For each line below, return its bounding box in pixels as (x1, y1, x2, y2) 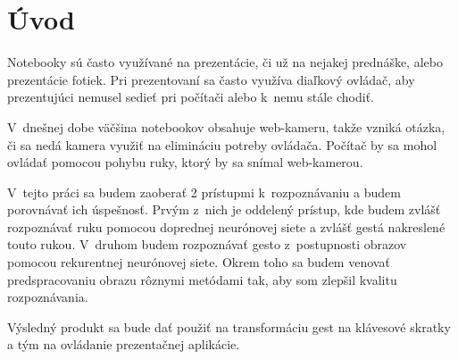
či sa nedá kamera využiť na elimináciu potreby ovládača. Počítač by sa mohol (7, 135, 437, 154)
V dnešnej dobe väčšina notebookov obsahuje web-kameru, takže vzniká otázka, (7, 117, 446, 136)
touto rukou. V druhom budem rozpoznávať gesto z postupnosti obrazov (7, 235, 407, 254)
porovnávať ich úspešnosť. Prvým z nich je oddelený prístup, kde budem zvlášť (7, 200, 441, 219)
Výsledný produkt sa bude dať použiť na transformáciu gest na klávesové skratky (7, 317, 451, 336)
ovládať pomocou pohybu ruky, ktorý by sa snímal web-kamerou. (7, 153, 363, 171)
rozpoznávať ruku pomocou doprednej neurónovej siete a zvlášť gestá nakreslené (7, 217, 446, 236)
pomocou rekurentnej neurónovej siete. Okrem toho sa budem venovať (7, 253, 390, 271)
